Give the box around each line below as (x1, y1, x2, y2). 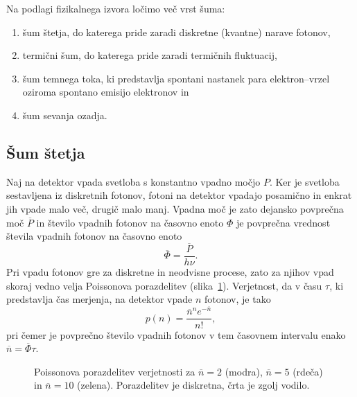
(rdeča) (293, 364, 323, 378)
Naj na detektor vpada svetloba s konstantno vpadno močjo (6, 174, 261, 188)
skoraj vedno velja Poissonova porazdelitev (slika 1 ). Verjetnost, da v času (6, 278, 322, 292)
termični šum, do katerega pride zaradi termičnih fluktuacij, (22, 48, 277, 62)
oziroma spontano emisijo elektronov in (22, 85, 189, 99)
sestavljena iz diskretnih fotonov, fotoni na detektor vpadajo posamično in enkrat (6, 188, 352, 202)
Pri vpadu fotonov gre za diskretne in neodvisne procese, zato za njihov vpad (6, 265, 334, 279)
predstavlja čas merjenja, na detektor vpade (6, 292, 193, 306)
